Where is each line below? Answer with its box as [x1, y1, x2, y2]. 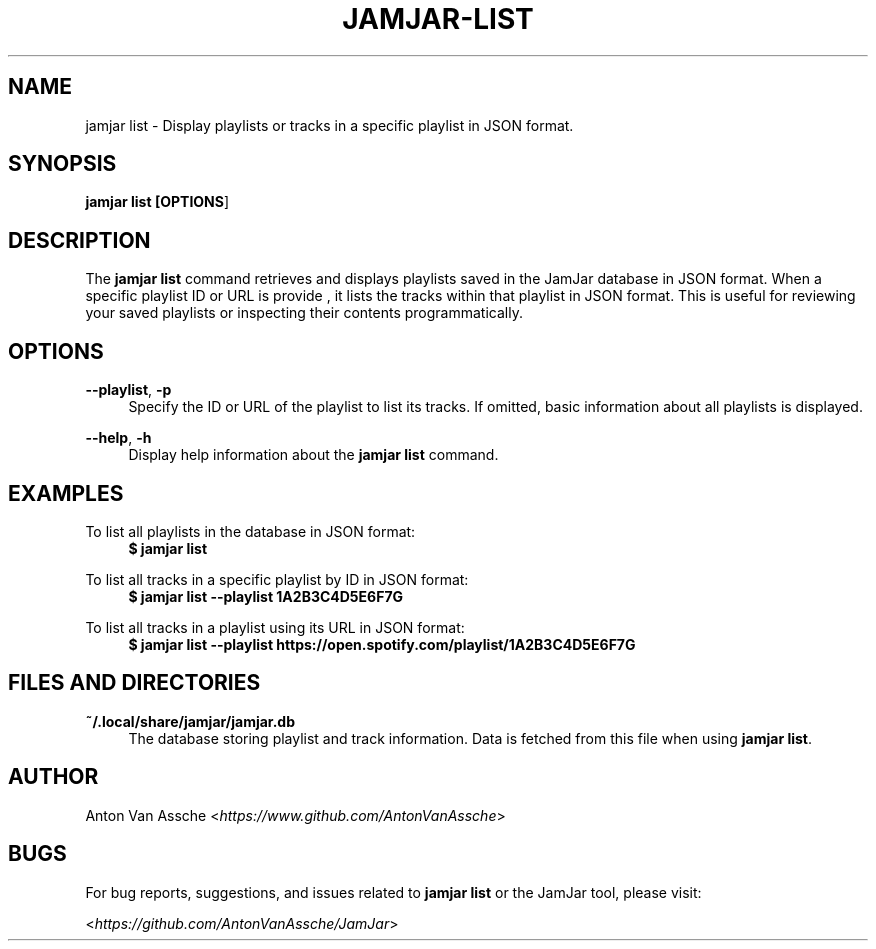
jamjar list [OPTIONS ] [85, 193, 230, 211]
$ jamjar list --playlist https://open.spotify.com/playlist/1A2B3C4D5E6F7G [128, 635, 636, 653]
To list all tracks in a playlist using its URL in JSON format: [85, 618, 465, 636]
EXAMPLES [8, 480, 124, 506]
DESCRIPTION [8, 227, 151, 253]
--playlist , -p [85, 381, 172, 399]
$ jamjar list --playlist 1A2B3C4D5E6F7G [128, 587, 404, 605]
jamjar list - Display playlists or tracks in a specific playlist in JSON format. [85, 116, 574, 134]
